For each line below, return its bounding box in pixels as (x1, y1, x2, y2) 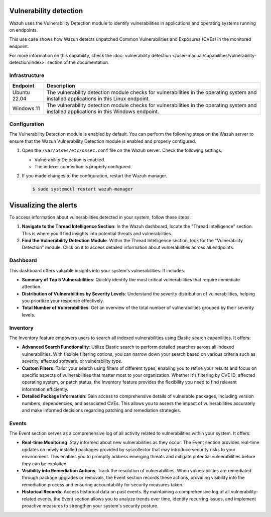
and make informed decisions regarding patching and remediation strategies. (22, 407, 182, 413)
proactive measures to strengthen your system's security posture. (22, 502, 159, 508)
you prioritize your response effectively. (22, 298, 104, 304)
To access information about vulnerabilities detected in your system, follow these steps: (9, 214, 191, 220)
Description (46, 82, 75, 89)
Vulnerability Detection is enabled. (34, 156, 105, 163)
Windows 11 (12, 105, 40, 112)
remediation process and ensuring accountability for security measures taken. (22, 481, 184, 487)
